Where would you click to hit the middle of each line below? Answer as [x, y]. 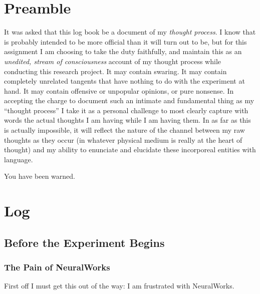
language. [19, 159]
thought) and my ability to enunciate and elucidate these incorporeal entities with [130, 150]
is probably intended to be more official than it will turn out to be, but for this [125, 41]
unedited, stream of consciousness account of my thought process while [112, 61]
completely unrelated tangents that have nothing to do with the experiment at [124, 81]
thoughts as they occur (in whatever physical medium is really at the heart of [123, 139]
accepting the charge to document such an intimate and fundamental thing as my [129, 100]
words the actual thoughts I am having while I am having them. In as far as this [127, 120]
